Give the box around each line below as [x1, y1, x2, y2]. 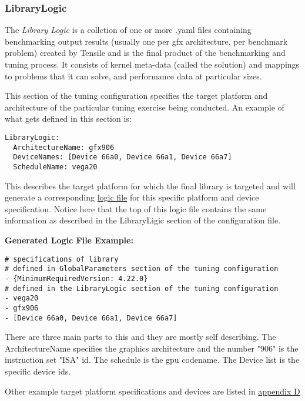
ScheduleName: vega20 [13, 162, 98, 171]
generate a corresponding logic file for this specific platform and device [5, 191, 259, 203]
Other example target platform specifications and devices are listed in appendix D [5, 385, 300, 397]
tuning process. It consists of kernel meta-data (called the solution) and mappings [5, 58, 300, 70]
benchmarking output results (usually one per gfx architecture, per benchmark [5, 35, 288, 47]
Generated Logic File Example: [5, 233, 133, 246]
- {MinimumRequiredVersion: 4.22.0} [5, 274, 148, 283]
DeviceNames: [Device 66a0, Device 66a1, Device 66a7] [13, 153, 232, 162]
